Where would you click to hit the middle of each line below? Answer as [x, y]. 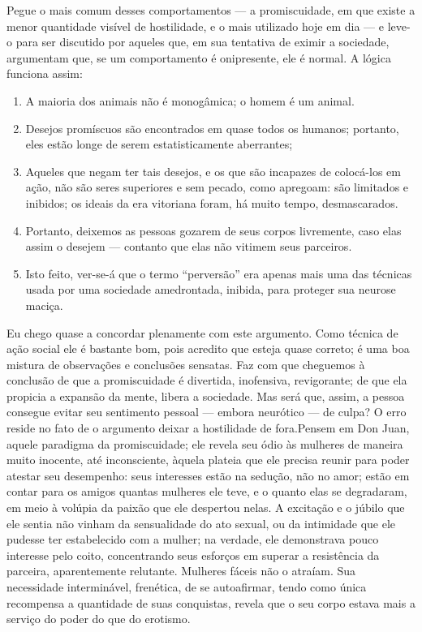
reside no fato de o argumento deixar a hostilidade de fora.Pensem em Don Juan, [208, 428]
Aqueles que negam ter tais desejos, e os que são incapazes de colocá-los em [213, 171]
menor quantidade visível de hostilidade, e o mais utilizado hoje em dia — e [195, 26]
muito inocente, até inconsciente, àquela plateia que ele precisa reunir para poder [208, 460]
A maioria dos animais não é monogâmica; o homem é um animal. [190, 100]
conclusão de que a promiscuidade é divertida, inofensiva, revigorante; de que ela [207, 380]
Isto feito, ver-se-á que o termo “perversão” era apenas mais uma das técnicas [219, 273]
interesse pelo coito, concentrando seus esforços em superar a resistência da [193, 555]
